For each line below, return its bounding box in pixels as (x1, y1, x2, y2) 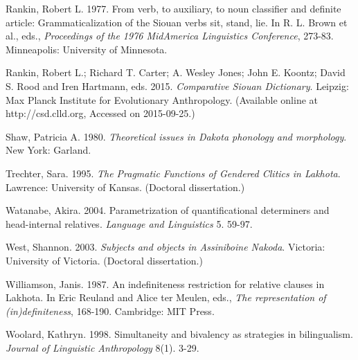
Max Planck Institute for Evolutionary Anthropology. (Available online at (6, 92, 319, 107)
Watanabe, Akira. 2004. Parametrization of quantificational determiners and (6, 203, 330, 217)
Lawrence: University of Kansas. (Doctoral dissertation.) (6, 179, 245, 194)
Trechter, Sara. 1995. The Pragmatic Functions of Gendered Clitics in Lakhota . (6, 165, 341, 180)
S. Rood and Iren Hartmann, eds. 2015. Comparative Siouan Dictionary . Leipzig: (6, 78, 349, 93)
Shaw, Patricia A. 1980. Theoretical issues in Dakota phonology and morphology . (6, 129, 347, 143)
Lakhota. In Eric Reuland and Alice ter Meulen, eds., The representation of (6, 290, 326, 305)
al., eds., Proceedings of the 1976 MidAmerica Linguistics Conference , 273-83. (6, 28, 334, 43)
